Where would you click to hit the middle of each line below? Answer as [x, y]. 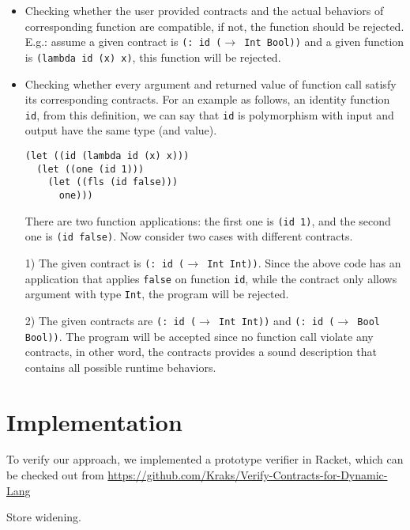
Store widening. [44, 517]
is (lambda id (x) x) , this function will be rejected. [153, 57]
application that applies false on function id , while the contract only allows [211, 278]
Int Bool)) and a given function [324, 42]
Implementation [94, 421]
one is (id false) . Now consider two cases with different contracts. [189, 236]
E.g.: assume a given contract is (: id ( [123, 42]
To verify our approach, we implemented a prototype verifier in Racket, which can [205, 459]
